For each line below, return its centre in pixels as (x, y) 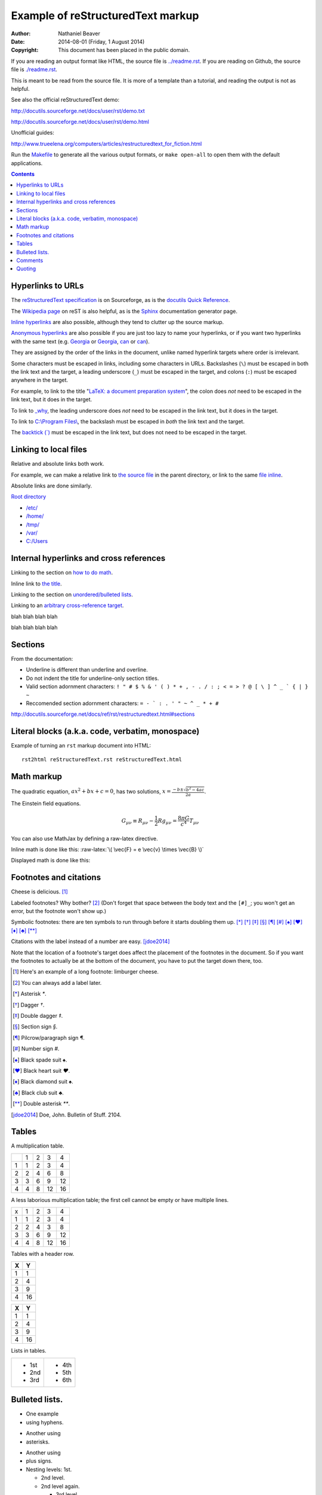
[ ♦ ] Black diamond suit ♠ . (43, 1082)
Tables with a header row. (43, 1254)
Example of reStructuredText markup (105, 16)
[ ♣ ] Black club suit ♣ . (38, 1093)
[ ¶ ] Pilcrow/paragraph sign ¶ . (49, 1038)
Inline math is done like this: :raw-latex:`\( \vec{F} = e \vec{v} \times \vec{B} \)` (107, 849)
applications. (27, 163)
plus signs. (39, 1461)
